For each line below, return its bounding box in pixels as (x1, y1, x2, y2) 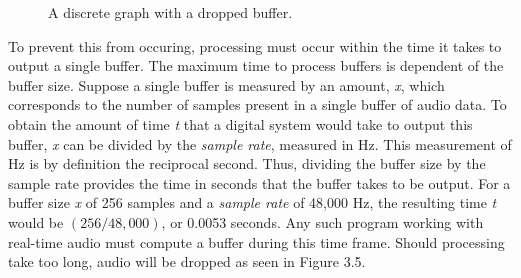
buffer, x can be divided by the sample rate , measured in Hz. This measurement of (8, 133, 512, 154)
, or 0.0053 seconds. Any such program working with (161, 211, 484, 232)
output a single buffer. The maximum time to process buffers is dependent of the (8, 55, 504, 76)
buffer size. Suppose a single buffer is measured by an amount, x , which (8, 74, 445, 95)
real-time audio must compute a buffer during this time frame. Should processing (8, 231, 505, 252)
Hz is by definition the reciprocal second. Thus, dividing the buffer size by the (8, 153, 486, 174)
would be (8, 211, 64, 232)
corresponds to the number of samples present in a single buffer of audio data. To (8, 94, 507, 115)
